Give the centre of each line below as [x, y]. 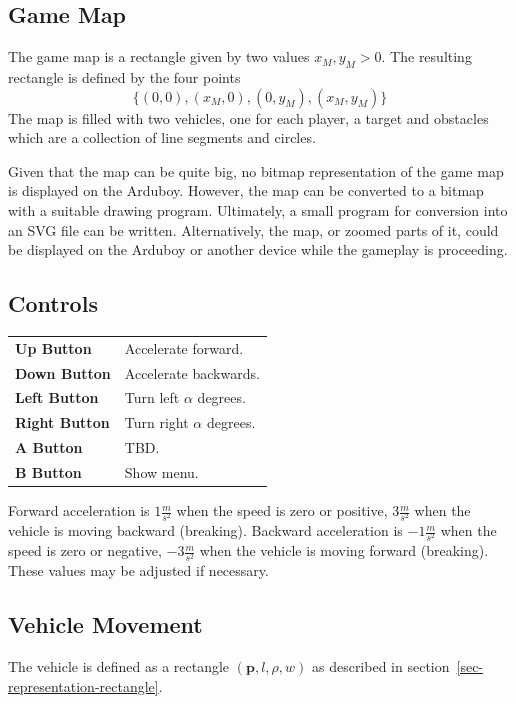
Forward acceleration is [79, 510]
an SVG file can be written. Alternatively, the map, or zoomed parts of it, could [253, 229]
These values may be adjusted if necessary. [138, 570]
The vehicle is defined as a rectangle [119, 666]
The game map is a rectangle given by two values [159, 56]
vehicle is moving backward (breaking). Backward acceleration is [205, 530]
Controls [53, 303]
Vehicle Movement [105, 624]
